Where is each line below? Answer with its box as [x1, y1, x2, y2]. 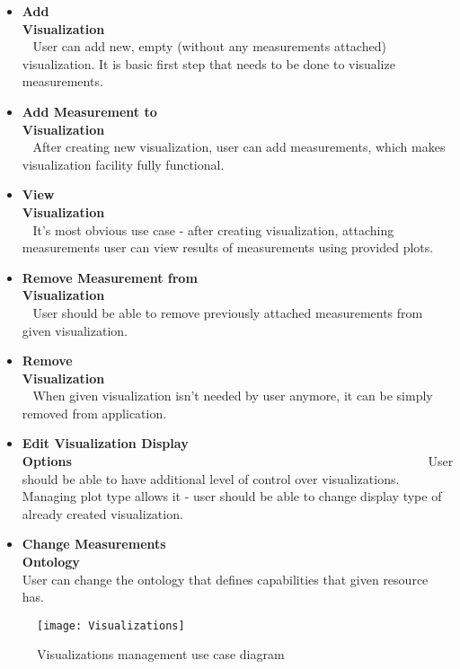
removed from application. [22, 403, 167, 422]
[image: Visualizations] [37, 619, 185, 632]
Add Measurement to [22, 101, 157, 120]
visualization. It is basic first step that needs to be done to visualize [22, 54, 395, 73]
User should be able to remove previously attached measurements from [32, 303, 423, 321]
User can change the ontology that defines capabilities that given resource [22, 569, 429, 588]
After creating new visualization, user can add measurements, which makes [32, 137, 446, 156]
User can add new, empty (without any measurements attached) [32, 37, 386, 56]
